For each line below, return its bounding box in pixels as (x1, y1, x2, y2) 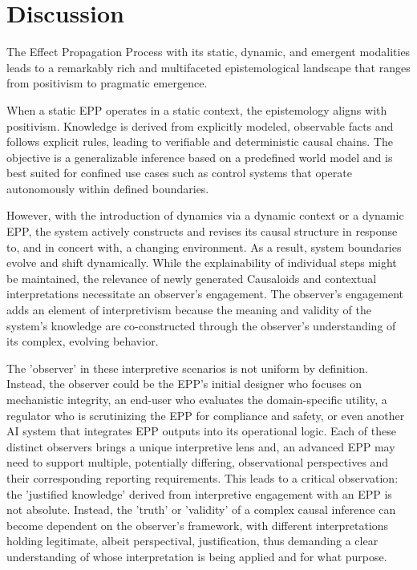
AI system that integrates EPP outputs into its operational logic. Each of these (6, 422, 396, 439)
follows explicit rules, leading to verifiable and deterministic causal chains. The (6, 133, 393, 150)
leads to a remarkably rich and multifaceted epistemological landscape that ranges (6, 59, 411, 75)
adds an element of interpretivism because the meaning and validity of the (6, 301, 371, 318)
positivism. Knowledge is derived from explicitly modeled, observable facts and (6, 117, 394, 134)
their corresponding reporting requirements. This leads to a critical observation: (6, 469, 399, 486)
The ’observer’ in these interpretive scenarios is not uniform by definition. (6, 359, 368, 376)
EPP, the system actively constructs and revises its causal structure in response (6, 223, 398, 240)
